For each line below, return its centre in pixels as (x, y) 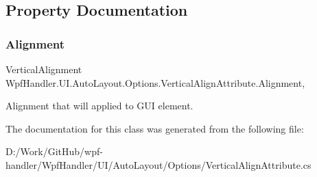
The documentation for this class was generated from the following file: (155, 128)
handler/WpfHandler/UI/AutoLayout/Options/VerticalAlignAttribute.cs (158, 164)
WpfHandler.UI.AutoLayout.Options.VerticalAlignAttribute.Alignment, (155, 82)
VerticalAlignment (44, 69)
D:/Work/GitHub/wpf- (54, 151)
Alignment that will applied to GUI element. (99, 106)
